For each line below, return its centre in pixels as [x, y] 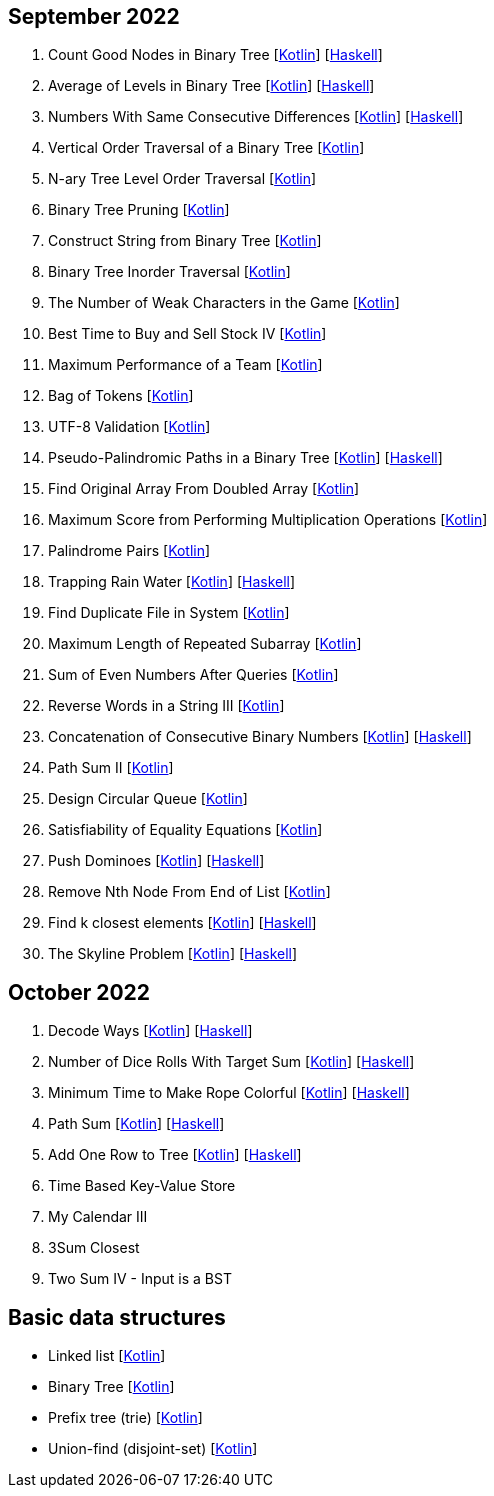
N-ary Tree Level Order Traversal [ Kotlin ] [182, 179]
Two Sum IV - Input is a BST [140, 1279]
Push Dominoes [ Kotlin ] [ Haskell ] [156, 861]
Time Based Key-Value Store [142, 1186]
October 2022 [79, 992]
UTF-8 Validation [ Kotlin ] [129, 427]
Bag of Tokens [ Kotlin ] [121, 396]
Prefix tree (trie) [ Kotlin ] [125, 1418]
